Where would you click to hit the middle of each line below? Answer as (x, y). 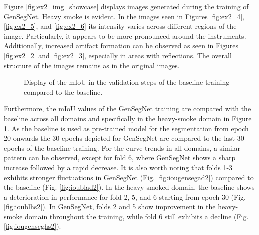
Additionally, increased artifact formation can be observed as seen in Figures (121, 46)
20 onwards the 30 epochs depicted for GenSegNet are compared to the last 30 (124, 138)
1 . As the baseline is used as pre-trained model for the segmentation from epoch (126, 128)
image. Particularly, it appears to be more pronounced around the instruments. (125, 36)
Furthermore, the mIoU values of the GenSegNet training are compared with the (128, 109)
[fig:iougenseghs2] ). (33, 226)
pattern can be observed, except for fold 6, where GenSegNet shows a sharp (120, 158)
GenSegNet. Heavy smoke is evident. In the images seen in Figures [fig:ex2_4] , (124, 16)
